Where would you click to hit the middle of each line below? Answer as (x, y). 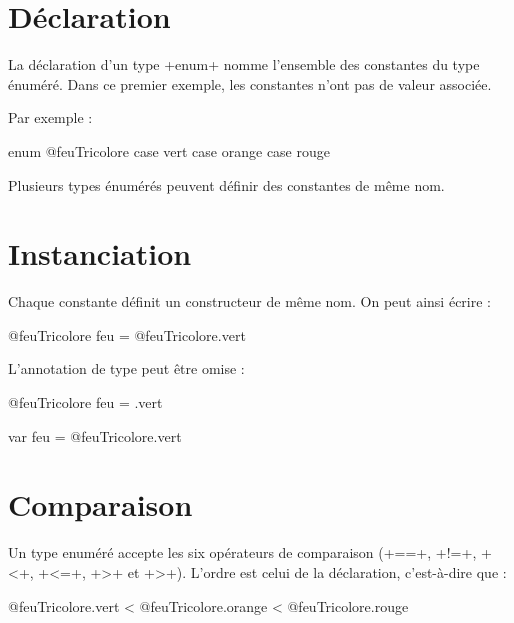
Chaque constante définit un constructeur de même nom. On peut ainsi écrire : (249, 301)
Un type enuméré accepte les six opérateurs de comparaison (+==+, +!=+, (242, 552)
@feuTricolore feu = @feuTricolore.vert (127, 334)
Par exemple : (50, 117)
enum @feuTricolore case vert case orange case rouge (169, 150)
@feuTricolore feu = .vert (85, 402)
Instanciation (100, 253)
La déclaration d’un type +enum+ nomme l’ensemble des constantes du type (244, 64)
